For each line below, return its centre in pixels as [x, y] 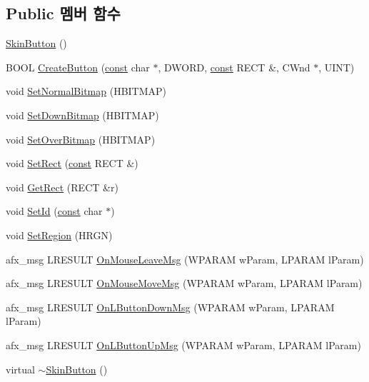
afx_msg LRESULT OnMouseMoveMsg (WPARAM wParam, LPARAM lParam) [184, 283]
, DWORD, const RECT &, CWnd [234, 67]
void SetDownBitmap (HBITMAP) [82, 115]
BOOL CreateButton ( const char [78, 67]
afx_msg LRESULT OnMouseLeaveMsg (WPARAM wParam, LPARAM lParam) [185, 259]
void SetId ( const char [54, 211]
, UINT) [337, 67]
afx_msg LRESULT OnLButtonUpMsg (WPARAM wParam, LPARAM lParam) [183, 345]
